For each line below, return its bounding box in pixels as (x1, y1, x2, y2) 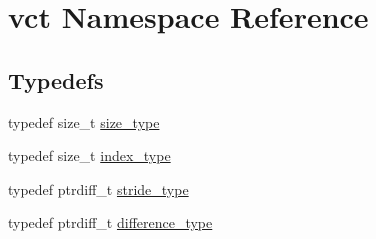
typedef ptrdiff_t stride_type (8, 178, 189, 199)
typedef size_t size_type (8, 111, 160, 132)
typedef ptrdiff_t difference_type (8, 212, 213, 233)
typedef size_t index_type (8, 145, 171, 166)
